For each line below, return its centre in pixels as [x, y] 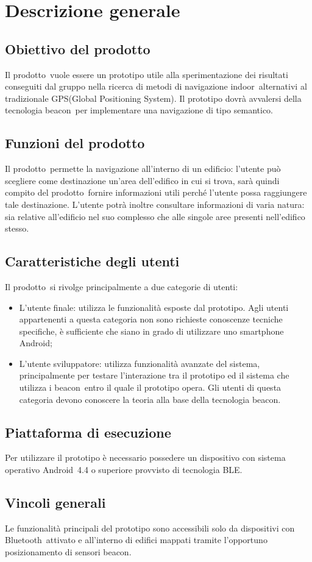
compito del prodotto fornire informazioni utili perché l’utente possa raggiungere [156, 192]
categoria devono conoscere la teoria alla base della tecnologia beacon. [150, 399]
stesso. [17, 228]
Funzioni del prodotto [75, 143]
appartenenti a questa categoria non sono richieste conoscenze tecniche [151, 319]
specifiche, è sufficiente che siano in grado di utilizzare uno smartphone [151, 331]
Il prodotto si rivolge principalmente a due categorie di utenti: [122, 286]
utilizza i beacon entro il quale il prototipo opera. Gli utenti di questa [150, 387]
